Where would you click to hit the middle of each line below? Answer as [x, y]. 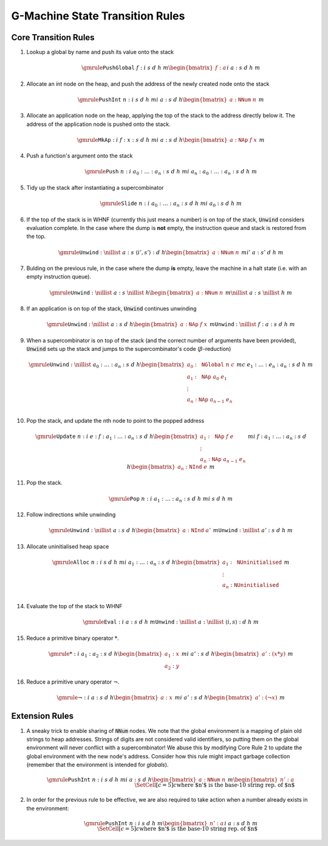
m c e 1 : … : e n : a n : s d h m [275, 365]
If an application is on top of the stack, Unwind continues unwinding [111, 308]
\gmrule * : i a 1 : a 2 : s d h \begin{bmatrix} [105, 654]
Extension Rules [43, 716]
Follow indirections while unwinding [71, 515]
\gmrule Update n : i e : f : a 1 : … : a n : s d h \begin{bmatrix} [117, 437]
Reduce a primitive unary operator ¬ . [73, 682]
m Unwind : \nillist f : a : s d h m [252, 324]
